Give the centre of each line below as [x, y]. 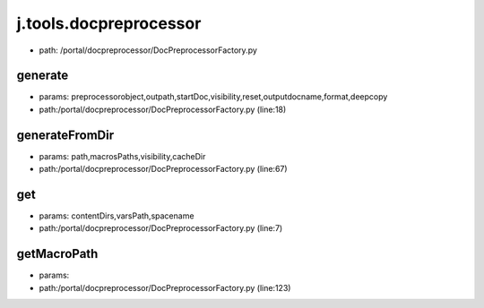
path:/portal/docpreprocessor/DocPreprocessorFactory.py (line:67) [163, 169]
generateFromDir [65, 135]
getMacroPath [57, 254]
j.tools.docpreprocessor [109, 23]
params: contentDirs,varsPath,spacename [117, 216]
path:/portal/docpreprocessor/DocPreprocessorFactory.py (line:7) [161, 228]
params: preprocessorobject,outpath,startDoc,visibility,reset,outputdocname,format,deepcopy [213, 97]
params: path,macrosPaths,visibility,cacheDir [122, 156]
